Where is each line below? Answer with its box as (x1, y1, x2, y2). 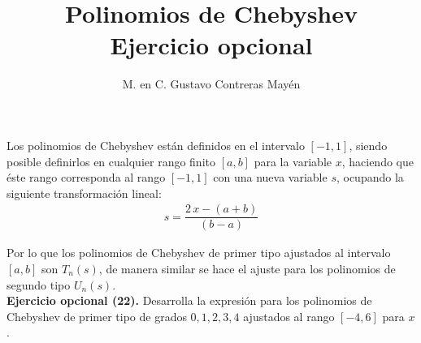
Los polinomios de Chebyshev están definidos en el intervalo (7, 136, 305, 153)
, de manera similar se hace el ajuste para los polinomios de (98, 259, 396, 277)
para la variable (254, 152, 332, 169)
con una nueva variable (213, 169, 328, 186)
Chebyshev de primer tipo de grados (7, 307, 187, 324)
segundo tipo (7, 276, 71, 293)
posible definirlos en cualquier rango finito (7, 152, 215, 169)
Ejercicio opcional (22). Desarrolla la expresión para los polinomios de (7, 292, 372, 309)
